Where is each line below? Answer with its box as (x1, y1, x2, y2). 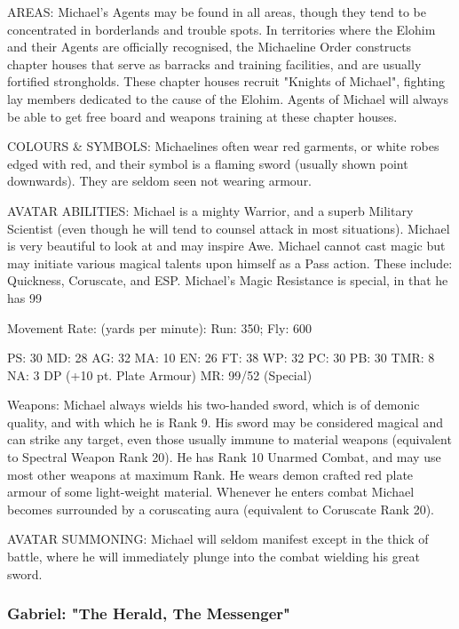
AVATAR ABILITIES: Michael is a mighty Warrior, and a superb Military (7, 201, 414, 219)
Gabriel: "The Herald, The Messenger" (7, 602, 290, 625)
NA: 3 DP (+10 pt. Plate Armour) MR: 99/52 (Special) (7, 365, 313, 384)
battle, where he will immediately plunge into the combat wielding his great (7, 547, 420, 566)
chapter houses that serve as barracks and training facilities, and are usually (7, 54, 422, 73)
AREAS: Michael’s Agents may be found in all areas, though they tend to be (7, 3, 427, 20)
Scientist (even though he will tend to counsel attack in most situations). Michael (7, 219, 450, 237)
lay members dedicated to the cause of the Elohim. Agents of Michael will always (7, 89, 449, 107)
